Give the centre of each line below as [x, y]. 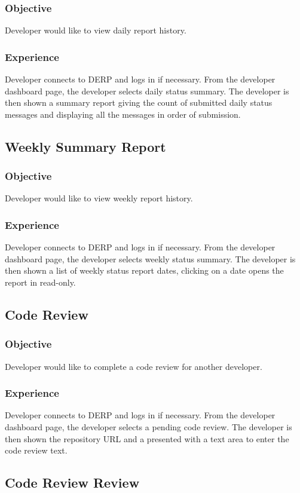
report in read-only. [40, 282]
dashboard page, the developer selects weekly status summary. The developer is [150, 258]
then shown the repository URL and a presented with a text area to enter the [147, 438]
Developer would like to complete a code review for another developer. [134, 366]
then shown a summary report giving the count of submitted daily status [139, 102]
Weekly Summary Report [85, 146]
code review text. [36, 450]
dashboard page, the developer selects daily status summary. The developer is [147, 91]
